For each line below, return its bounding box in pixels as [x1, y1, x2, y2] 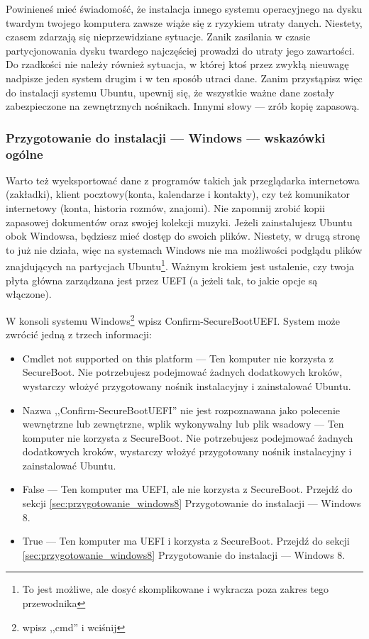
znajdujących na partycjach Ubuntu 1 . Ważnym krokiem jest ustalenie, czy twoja [6, 257, 355, 274]
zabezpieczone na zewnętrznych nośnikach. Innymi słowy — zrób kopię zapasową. [6, 99, 360, 113]
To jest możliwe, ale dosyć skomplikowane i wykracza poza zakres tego [22, 582, 329, 596]
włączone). [6, 287, 52, 301]
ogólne [6, 145, 43, 162]
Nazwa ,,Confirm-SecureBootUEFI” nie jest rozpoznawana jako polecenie [22, 402, 340, 417]
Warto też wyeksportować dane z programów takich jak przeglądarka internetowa [6, 172, 360, 187]
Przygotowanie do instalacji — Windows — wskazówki [6, 128, 326, 146]
